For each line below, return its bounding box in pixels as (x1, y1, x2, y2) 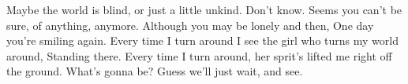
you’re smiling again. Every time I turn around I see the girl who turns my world (6, 32, 399, 49)
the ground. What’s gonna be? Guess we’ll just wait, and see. (6, 63, 303, 79)
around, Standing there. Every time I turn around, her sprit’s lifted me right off (6, 47, 392, 64)
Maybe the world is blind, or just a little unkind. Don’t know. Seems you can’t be (6, 2, 402, 17)
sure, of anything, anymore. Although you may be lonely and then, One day (6, 16, 374, 33)
